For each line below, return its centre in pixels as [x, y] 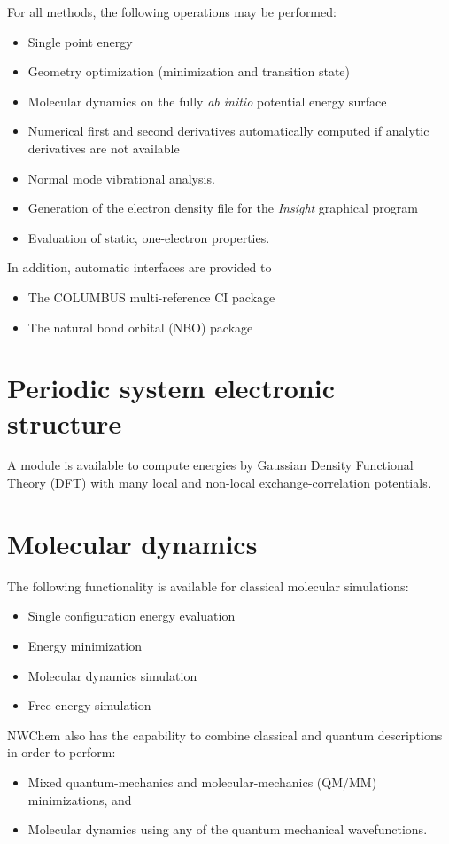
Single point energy [80, 41]
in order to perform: [62, 752]
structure [65, 422]
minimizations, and [80, 799]
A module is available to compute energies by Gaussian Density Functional [210, 465]
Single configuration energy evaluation [132, 616]
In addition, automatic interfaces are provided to [139, 267]
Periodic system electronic [171, 388]
